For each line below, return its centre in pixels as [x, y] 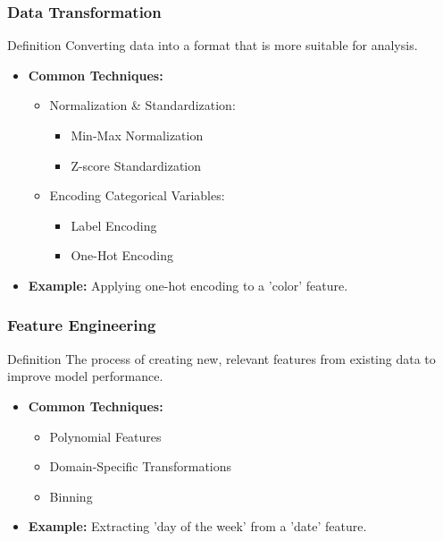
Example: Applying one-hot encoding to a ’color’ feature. [188, 285]
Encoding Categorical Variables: [137, 195]
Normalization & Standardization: [142, 105]
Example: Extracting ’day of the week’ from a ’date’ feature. [197, 526]
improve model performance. [85, 376]
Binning [71, 496]
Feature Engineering [82, 325]
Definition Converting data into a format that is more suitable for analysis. [213, 45]
